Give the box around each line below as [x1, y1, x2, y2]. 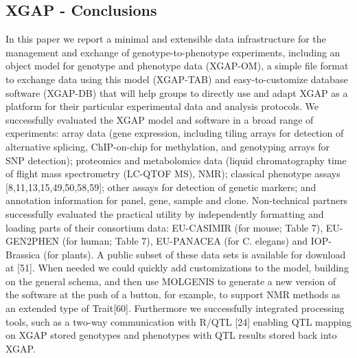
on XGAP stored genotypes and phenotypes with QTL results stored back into [5, 328, 337, 342]
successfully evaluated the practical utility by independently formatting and [5, 206, 324, 221]
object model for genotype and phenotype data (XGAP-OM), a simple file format [5, 58, 349, 73]
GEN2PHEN [5, 234, 60, 248]
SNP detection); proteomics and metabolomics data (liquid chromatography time [5, 153, 347, 167]
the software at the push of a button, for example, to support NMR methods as [5, 287, 341, 302]
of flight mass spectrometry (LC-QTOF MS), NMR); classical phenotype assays [5, 166, 341, 181]
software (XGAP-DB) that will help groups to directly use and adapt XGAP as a [5, 85, 348, 100]
